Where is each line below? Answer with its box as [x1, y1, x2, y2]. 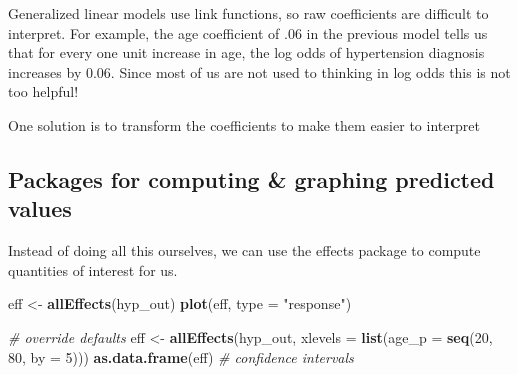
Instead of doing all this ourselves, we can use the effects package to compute [8, 240, 481, 261]
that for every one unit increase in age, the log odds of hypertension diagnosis [8, 42, 485, 63]
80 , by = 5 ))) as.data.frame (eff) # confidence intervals [8, 346, 354, 367]
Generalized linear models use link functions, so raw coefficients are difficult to [8, 3, 489, 23]
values [8, 193, 72, 224]
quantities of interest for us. [8, 259, 178, 280]
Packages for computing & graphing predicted [8, 163, 495, 194]
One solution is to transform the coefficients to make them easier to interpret [8, 114, 480, 135]
